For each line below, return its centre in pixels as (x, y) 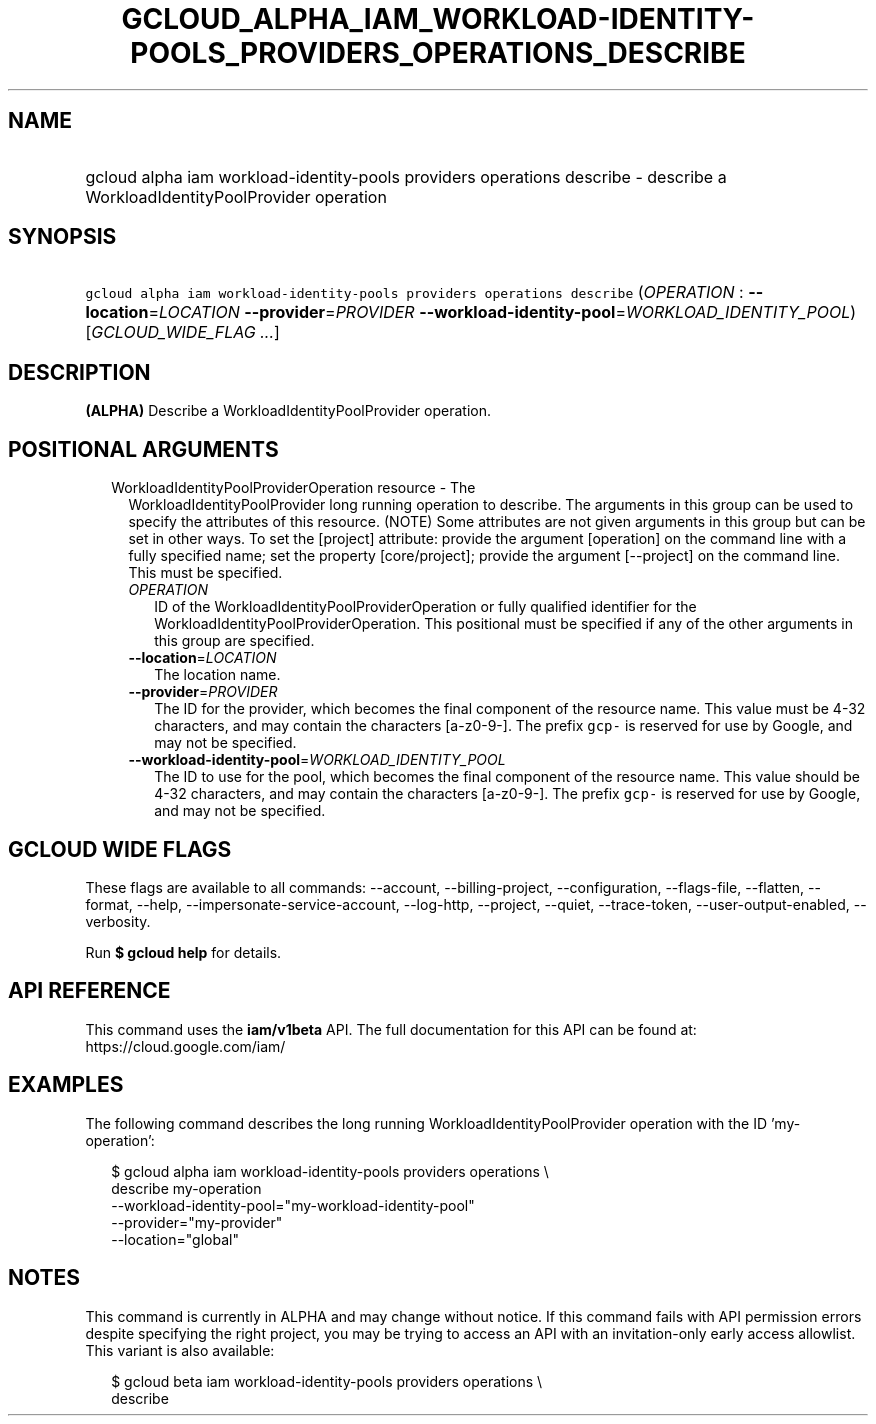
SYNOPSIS (62, 237)
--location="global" (175, 1239)
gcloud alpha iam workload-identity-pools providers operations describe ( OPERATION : (414, 292)
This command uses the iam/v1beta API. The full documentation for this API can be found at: (391, 1029)
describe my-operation (186, 1188)
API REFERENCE (89, 991)
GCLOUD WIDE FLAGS (120, 849)
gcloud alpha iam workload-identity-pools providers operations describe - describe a (406, 176)
